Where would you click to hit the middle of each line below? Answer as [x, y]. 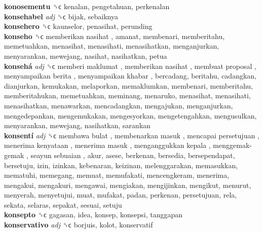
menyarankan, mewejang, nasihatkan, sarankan [77, 125]
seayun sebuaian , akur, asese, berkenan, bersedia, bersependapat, [133, 155]
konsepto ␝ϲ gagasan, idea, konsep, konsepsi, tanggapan [93, 215]
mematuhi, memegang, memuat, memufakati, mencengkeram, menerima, [117, 175]
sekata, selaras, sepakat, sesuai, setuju [63, 204]
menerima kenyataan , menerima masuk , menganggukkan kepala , [107, 145]
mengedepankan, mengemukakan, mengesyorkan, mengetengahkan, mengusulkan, [130, 115]
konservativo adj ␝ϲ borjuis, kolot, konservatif [79, 225]
